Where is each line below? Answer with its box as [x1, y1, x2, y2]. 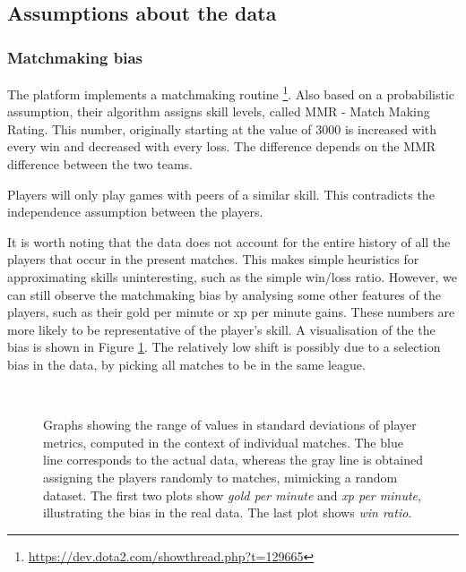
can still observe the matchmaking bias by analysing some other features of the [7, 285, 441, 303]
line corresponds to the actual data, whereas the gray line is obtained [43, 450, 423, 469]
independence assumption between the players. [7, 202, 263, 221]
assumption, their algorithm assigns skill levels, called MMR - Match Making [7, 102, 430, 121]
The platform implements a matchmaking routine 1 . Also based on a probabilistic [7, 82, 454, 103]
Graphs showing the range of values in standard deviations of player [43, 415, 417, 434]
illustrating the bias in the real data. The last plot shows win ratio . [43, 503, 412, 522]
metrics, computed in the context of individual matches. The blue [43, 432, 403, 451]
